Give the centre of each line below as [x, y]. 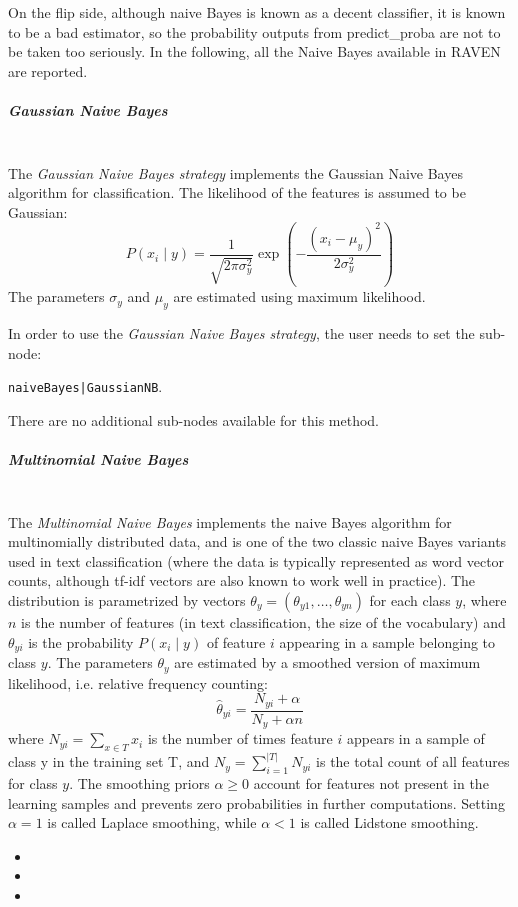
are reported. [48, 70]
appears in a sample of [415, 738]
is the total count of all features [413, 761]
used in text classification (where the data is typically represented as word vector [256, 560]
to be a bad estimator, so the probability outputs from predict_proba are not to [254, 31]
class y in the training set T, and [109, 761]
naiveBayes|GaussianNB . [85, 386]
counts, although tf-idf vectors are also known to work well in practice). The [242, 580]
